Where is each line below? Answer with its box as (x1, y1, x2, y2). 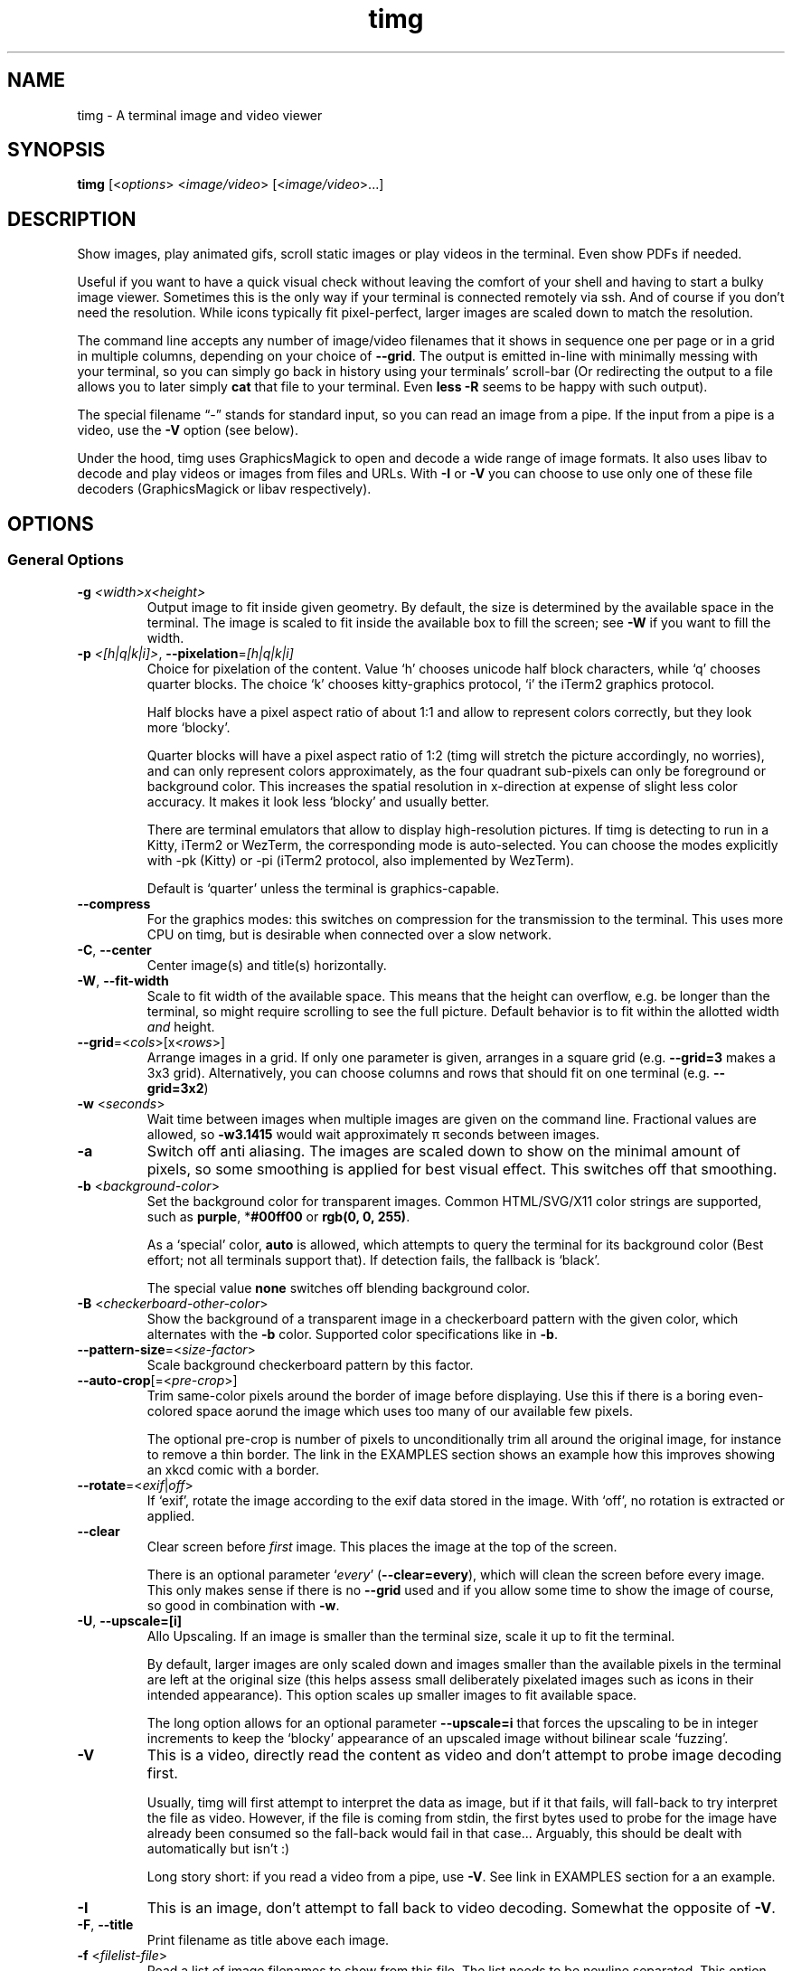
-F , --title (77, 1916, 134, 1932)
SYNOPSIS (7, 138, 106, 162)
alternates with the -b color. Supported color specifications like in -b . (146, 1325, 558, 1342)
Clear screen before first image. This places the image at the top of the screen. (146, 1538, 618, 1554)
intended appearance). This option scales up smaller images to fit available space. (146, 1686, 637, 1702)
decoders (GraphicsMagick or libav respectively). (77, 481, 372, 497)
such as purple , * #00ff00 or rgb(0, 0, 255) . (146, 1208, 410, 1224)
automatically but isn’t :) (146, 1840, 290, 1856)
